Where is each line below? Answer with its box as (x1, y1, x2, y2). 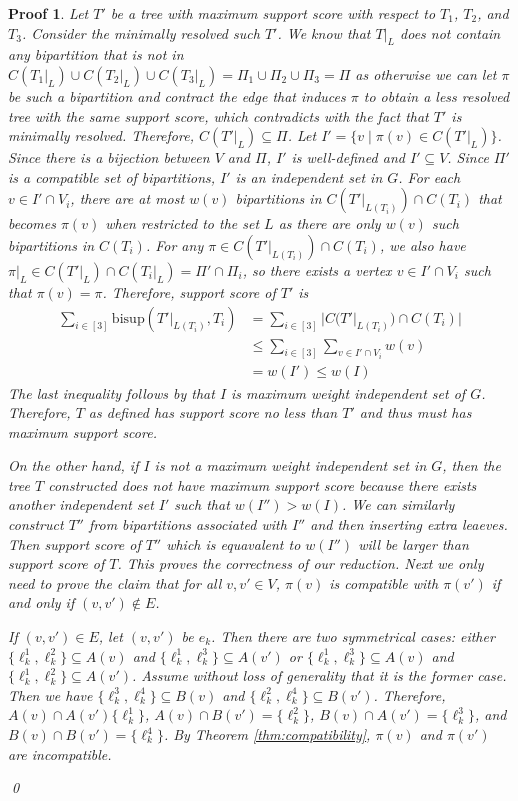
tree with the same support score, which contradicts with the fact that (8, 105, 429, 126)
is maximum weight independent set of (231, 382, 466, 403)
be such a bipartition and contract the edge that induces (8, 85, 346, 106)
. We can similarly (341, 494, 455, 515)
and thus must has (359, 402, 472, 423)
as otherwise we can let (355, 63, 497, 84)
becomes (8, 213, 56, 234)
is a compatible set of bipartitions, (8, 166, 216, 187)
